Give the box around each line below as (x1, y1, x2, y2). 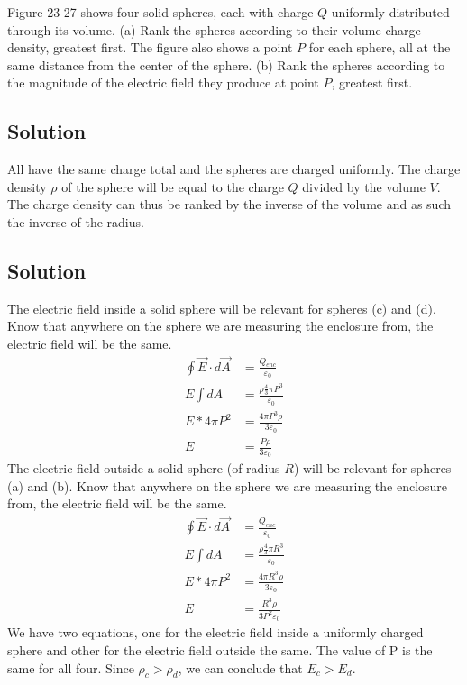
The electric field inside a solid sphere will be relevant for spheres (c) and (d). (7, 298, 436, 317)
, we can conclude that (178, 658, 303, 677)
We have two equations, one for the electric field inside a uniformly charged (7, 623, 424, 642)
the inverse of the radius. (7, 212, 144, 231)
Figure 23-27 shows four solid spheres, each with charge (7, 3, 314, 21)
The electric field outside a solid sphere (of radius (7, 459, 280, 478)
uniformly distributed (331, 3, 450, 21)
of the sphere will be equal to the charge (61, 177, 284, 196)
